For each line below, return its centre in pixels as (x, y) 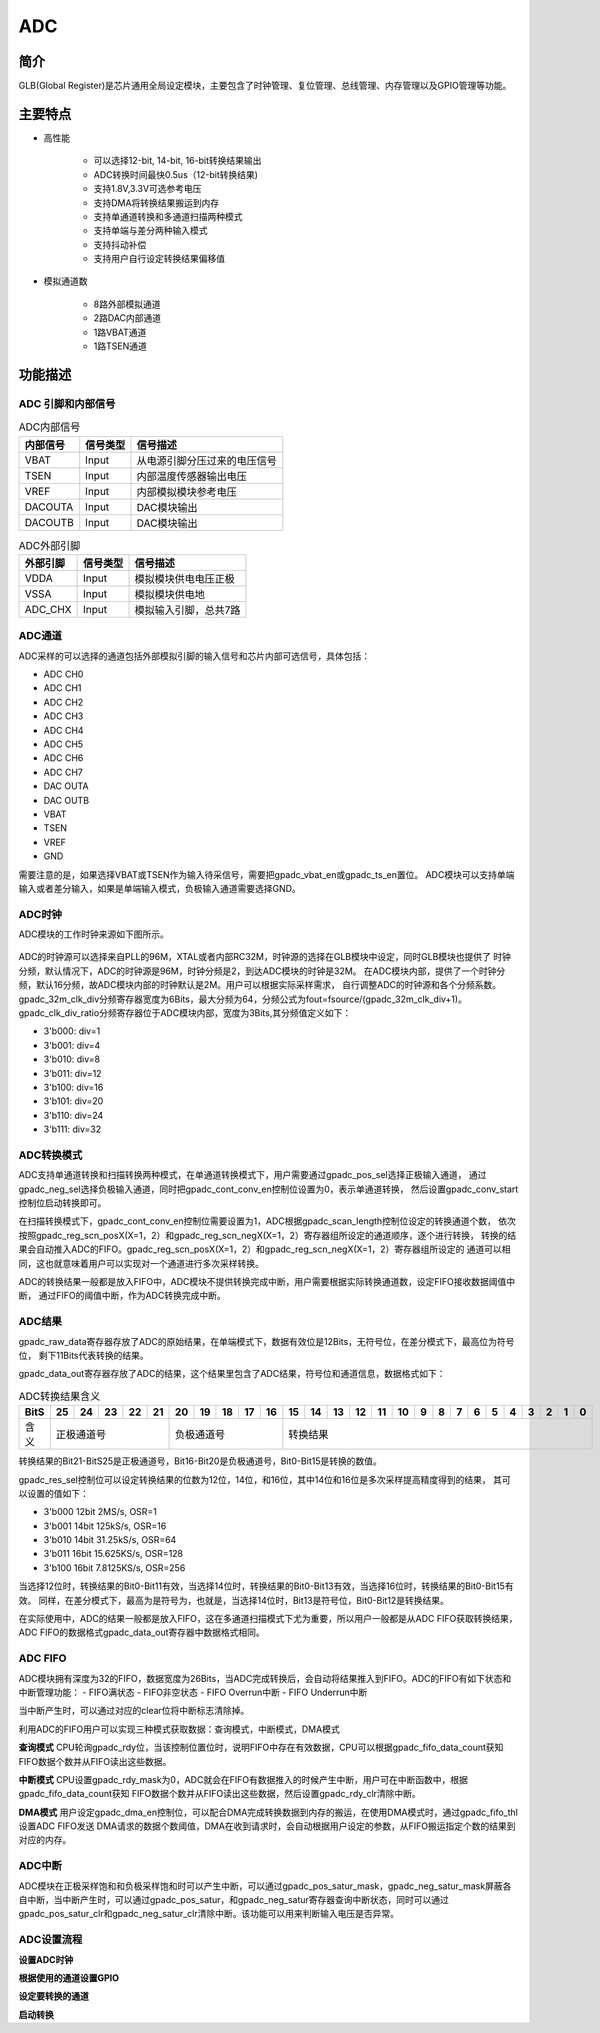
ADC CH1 (62, 688)
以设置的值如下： (53, 1493)
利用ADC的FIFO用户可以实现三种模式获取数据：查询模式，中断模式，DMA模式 (179, 1729)
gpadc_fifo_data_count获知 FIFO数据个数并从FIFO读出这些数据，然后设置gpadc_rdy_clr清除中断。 (220, 1794)
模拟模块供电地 (169, 594)
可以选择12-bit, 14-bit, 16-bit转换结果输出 (177, 161)
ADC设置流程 (50, 1940)
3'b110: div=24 (73, 1115)
